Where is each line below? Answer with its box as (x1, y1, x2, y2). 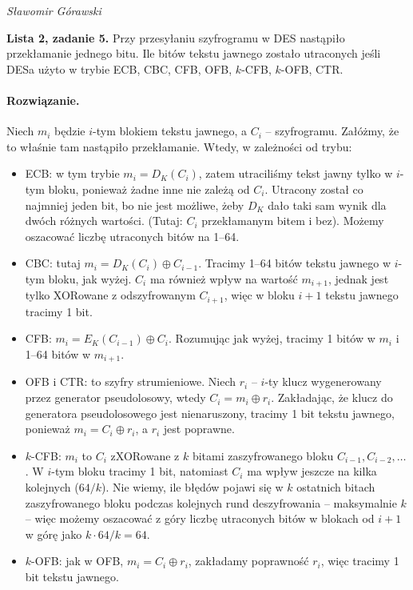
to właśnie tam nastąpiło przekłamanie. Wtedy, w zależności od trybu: (6, 138, 352, 155)
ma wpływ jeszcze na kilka (247, 463, 377, 480)
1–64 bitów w (25, 346, 91, 363)
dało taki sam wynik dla (268, 196, 387, 213)
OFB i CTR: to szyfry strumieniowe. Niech (25, 373, 236, 390)
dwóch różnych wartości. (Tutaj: (25, 212, 183, 229)
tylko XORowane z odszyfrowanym (25, 287, 196, 303)
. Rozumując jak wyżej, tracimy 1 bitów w (169, 330, 375, 347)
